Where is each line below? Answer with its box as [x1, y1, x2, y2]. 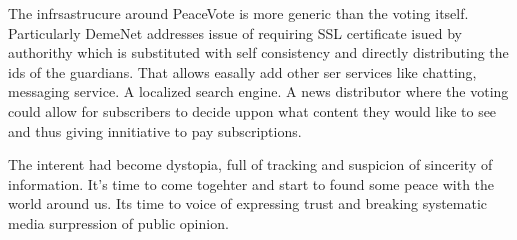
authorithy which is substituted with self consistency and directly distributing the [8, 42, 509, 63]
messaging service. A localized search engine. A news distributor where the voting [8, 81, 509, 102]
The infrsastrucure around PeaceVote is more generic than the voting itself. [8, 3, 469, 23]
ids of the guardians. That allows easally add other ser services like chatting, [8, 61, 477, 82]
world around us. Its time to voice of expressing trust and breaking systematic [8, 193, 488, 214]
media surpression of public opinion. [8, 212, 229, 233]
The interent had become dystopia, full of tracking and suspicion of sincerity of [8, 154, 493, 175]
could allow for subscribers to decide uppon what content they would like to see [8, 100, 497, 121]
